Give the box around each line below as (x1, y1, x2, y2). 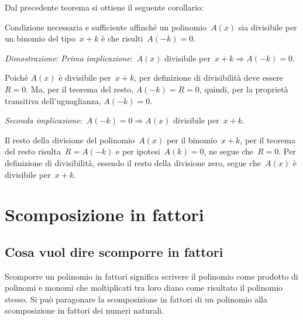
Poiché (5, 71, 28, 84)
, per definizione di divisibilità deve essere (134, 71, 283, 84)
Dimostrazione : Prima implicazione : (5, 51, 133, 64)
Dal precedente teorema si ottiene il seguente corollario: (5, 1, 204, 13)
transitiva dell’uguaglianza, (5, 94, 101, 106)
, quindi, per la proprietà (199, 82, 288, 95)
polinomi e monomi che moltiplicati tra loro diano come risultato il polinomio (5, 281, 283, 294)
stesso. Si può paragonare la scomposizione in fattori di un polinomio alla (5, 293, 267, 305)
